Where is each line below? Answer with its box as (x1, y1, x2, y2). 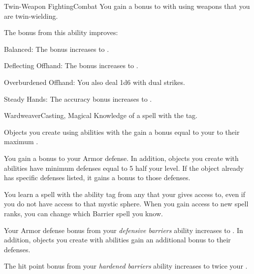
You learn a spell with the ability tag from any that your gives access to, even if (4, 189, 246, 199)
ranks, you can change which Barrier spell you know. (4, 208, 163, 218)
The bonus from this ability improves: (4, 27, 118, 38)
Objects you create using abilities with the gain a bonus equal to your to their (4, 126, 240, 137)
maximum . (4, 136, 38, 147)
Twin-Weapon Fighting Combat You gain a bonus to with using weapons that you (4, 1, 250, 11)
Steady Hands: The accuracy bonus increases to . (4, 93, 152, 104)
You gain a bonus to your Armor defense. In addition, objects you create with (4, 153, 239, 163)
